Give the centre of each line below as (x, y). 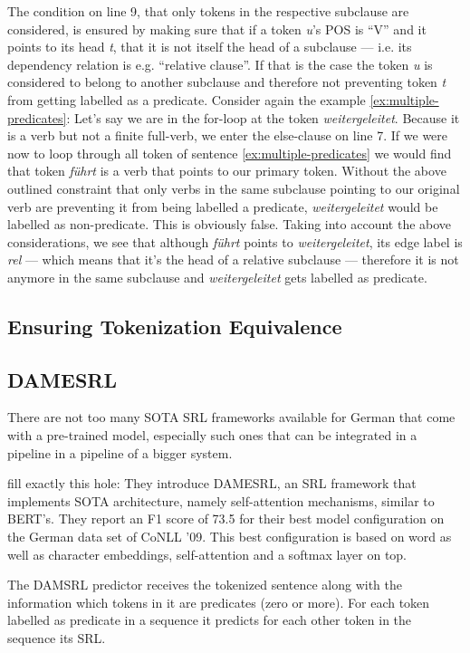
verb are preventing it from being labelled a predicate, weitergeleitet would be (223, 206)
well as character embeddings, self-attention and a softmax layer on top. (207, 554)
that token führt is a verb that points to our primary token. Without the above (227, 171)
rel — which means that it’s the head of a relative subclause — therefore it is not (233, 259)
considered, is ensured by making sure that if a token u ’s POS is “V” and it (217, 29)
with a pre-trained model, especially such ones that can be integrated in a (212, 435)
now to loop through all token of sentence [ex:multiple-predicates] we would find (230, 153)
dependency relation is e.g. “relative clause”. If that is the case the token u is (220, 64)
